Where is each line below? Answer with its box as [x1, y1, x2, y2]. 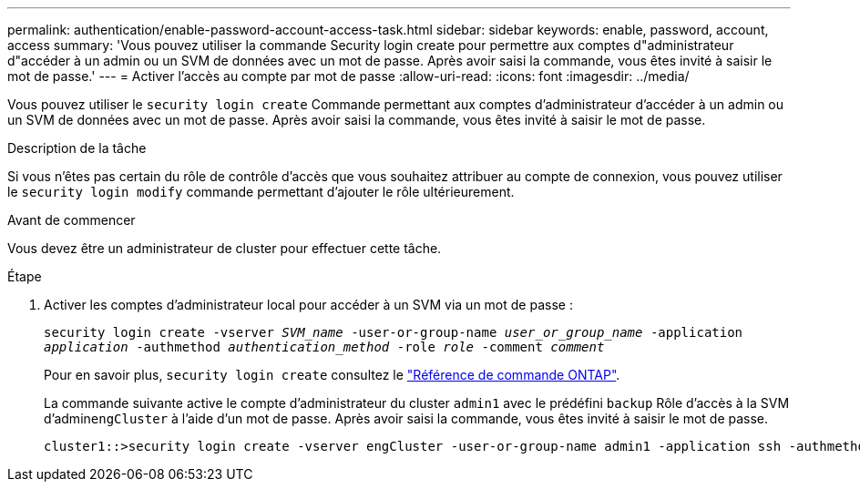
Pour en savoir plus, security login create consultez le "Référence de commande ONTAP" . [44, 367, 620, 382]
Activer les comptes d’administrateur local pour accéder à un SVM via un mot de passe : [44, 297, 573, 312]
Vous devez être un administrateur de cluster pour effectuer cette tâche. [7, 240, 442, 256]
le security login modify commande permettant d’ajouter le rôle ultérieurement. [7, 184, 515, 199]
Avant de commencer [7, 212, 136, 228]
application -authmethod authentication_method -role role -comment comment [44, 340, 605, 354]
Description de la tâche [7, 140, 147, 156]
